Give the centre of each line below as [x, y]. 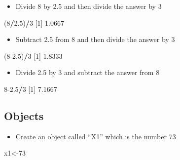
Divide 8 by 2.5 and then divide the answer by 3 [89, 6]
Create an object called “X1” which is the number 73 [96, 136]
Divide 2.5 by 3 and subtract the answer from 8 [88, 72]
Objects [24, 115]
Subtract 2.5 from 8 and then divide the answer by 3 [95, 39]
